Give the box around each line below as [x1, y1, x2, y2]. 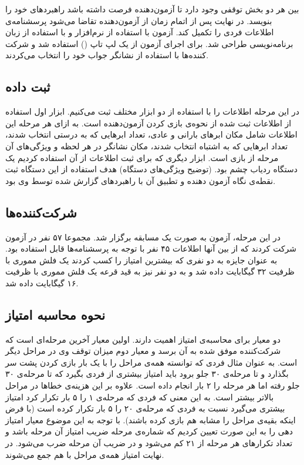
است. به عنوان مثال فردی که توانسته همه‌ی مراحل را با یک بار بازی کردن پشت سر [5, 356, 298, 368]
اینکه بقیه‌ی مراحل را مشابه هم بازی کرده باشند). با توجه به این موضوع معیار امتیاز [5, 413, 296, 426]
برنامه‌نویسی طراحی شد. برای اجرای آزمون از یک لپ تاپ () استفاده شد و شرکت [5, 37, 293, 49]
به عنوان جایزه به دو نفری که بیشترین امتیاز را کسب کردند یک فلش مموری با [5, 253, 278, 266]
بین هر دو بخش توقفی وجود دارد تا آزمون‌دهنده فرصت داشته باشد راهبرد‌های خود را [5, 3, 299, 15]
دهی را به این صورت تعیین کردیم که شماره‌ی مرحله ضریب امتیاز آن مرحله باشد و [5, 425, 293, 437]
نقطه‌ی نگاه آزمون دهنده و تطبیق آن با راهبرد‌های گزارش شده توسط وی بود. [5, 174, 276, 186]
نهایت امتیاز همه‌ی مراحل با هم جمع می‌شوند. [5, 448, 164, 460]
